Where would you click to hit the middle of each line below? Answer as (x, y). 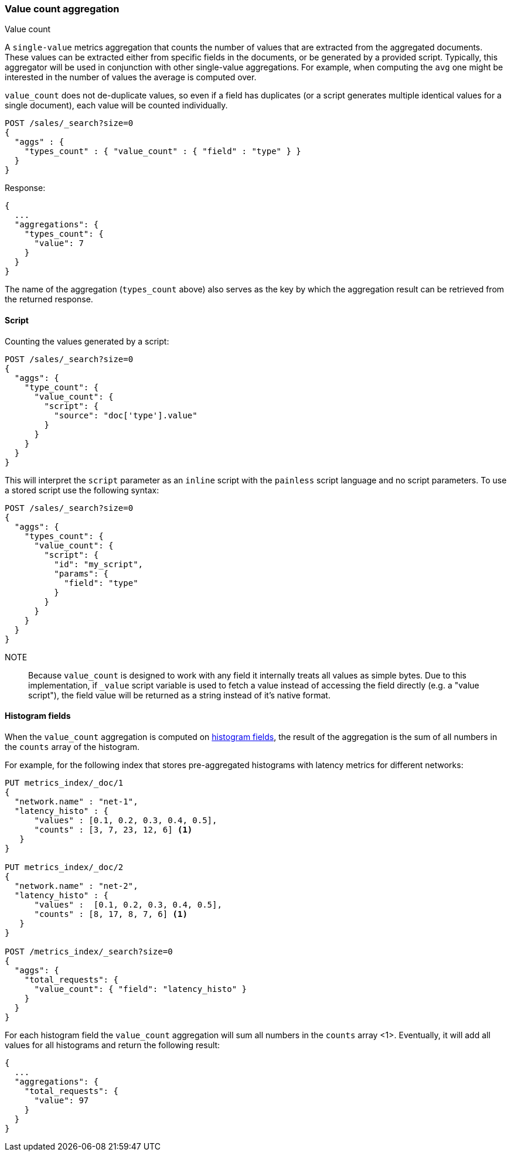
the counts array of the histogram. (72, 746)
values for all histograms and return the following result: (113, 1045)
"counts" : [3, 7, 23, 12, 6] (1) (113, 829)
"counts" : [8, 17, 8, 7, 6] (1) (111, 914)
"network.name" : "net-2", (76, 886)
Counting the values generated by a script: (87, 341)
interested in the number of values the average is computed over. (131, 77)
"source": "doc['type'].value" (126, 415)
